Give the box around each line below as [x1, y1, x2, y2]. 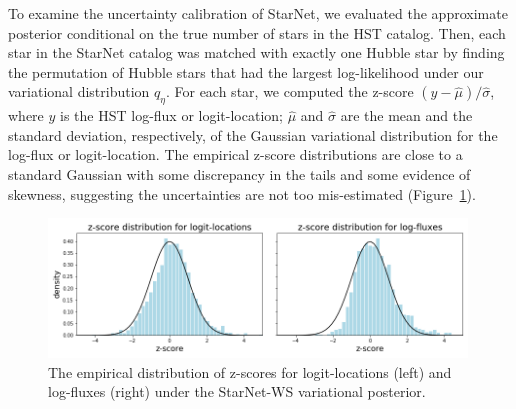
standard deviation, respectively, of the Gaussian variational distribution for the [8, 124, 498, 145]
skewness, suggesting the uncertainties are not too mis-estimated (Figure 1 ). [8, 183, 476, 204]
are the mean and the [340, 105, 473, 126]
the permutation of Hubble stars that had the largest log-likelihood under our [8, 61, 484, 82]
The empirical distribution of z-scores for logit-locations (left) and [48, 361, 452, 382]
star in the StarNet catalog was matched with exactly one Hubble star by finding [8, 42, 505, 63]
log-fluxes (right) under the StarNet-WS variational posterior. [48, 381, 426, 402]
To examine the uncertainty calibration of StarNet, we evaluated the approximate [8, 3, 508, 23]
